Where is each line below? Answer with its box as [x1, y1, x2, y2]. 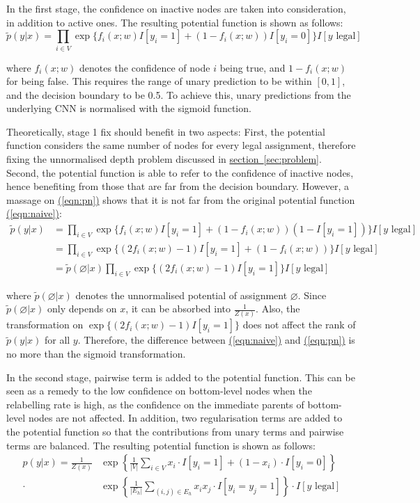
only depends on [47, 301, 117, 316]
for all [44, 333, 70, 347]
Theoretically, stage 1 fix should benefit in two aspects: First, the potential [6, 124, 325, 138]
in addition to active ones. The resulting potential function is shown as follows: [6, 15, 343, 29]
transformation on [6, 317, 84, 332]
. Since [297, 287, 327, 302]
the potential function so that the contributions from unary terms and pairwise [6, 424, 344, 438]
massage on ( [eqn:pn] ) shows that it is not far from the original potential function [6, 192, 355, 207]
